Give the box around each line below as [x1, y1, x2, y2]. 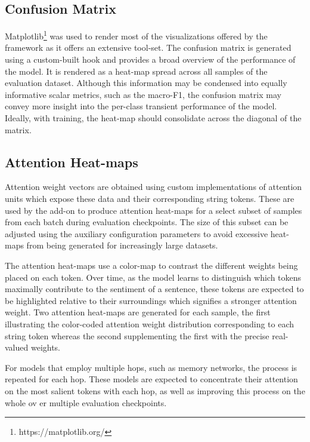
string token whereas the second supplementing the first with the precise [5, 329, 269, 342]
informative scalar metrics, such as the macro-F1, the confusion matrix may [5, 88, 281, 100]
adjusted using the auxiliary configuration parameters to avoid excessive [5, 227, 268, 240]
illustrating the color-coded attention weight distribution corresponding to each [5, 317, 294, 330]
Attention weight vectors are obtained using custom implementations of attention [5, 180, 302, 193]
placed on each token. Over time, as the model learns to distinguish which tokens [5, 271, 302, 283]
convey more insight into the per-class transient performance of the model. [5, 100, 277, 112]
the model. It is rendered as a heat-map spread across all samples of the [5, 65, 268, 77]
